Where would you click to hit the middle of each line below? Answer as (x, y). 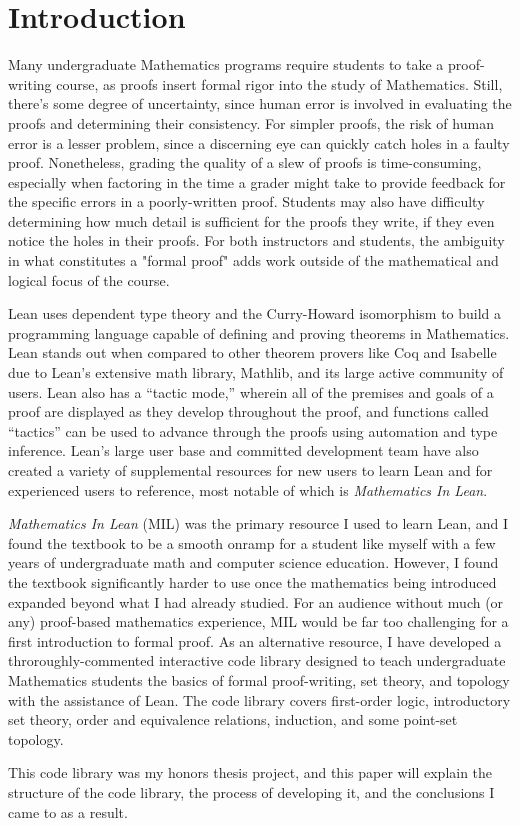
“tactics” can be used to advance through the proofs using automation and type (253, 430)
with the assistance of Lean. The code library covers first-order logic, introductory (259, 699)
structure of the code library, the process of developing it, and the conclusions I (251, 791)
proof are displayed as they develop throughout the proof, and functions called (248, 411)
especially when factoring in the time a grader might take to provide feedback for (257, 181)
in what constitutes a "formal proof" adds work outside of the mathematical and (253, 260)
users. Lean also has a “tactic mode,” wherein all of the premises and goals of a (251, 391)
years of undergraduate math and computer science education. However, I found (253, 562)
